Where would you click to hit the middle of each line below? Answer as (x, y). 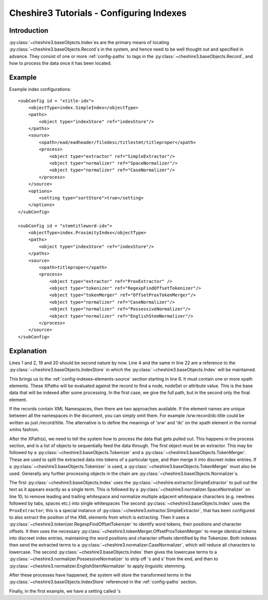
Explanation (28, 351)
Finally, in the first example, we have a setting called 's (65, 591)
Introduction (29, 31)
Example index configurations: (40, 89)
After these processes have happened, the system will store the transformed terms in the (100, 575)
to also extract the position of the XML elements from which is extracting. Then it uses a (99, 517)
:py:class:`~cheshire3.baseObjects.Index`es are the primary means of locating (89, 43)
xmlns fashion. (24, 430)
